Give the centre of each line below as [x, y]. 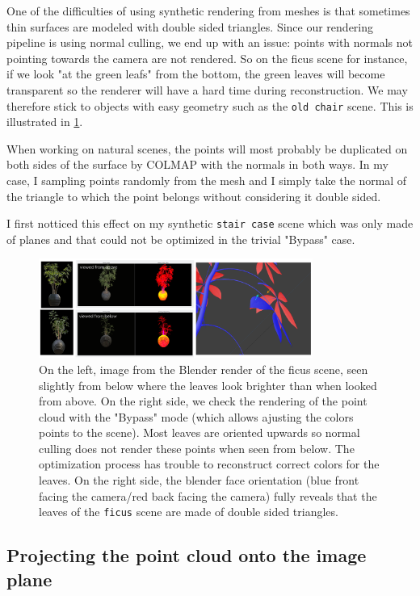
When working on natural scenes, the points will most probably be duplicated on [207, 148]
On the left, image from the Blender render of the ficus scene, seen [204, 369]
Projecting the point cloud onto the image [187, 555]
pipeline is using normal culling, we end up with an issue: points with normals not [210, 42]
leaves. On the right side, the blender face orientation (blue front [199, 480]
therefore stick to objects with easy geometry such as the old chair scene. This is [210, 105]
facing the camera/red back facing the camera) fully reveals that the [208, 495]
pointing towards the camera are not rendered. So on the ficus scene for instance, [207, 58]
